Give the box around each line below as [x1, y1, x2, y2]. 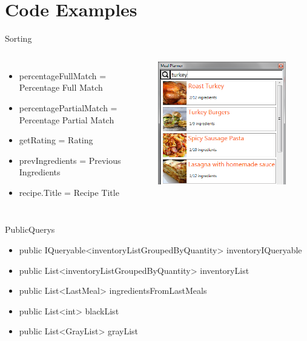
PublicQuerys [5, 223, 55, 236]
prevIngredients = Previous [19, 154, 121, 166]
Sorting [5, 32, 32, 45]
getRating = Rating [19, 134, 93, 146]
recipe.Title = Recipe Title [19, 186, 119, 198]
